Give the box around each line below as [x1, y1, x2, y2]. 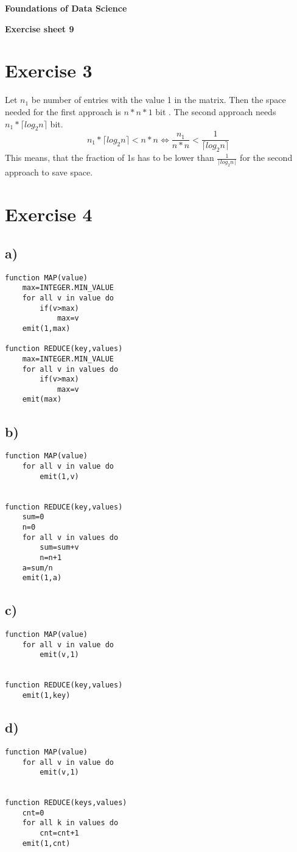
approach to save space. [5, 166, 93, 179]
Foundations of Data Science [5, 2, 127, 14]
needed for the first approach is [5, 105, 121, 118]
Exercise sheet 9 [5, 22, 74, 35]
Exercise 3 [5, 58, 93, 83]
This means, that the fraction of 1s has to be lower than [5, 151, 214, 164]
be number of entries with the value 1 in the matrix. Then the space [31, 93, 286, 106]
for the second [240, 151, 293, 164]
